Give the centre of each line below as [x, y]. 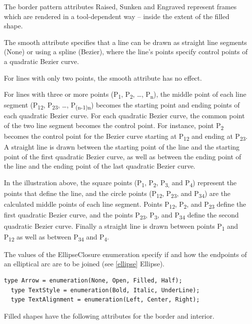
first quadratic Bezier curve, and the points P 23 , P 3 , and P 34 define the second [121, 216]
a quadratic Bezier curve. [42, 61]
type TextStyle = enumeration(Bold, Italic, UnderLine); [105, 290]
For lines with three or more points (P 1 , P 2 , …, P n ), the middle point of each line [125, 95]
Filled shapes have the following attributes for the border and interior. [109, 315]
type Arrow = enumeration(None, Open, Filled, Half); [93, 280]
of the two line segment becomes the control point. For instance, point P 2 [114, 126]
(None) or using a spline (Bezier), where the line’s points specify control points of [126, 52]
